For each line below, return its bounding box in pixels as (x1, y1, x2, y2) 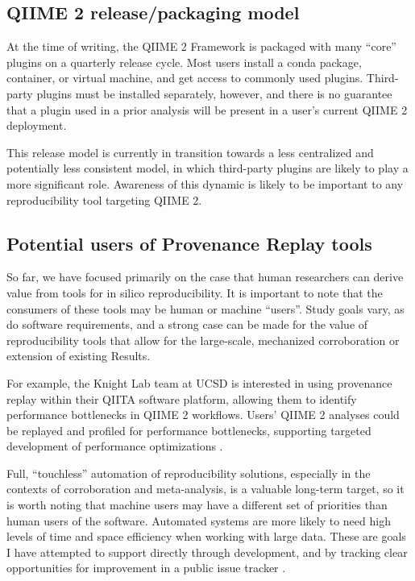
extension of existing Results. (6, 347, 151, 364)
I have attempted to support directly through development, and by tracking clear (6, 543, 408, 560)
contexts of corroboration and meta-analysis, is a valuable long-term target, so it (6, 480, 405, 497)
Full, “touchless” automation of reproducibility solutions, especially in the (6, 464, 371, 481)
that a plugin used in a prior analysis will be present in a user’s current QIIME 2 (6, 101, 408, 118)
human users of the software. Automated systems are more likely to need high (6, 512, 391, 529)
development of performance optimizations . (6, 438, 223, 454)
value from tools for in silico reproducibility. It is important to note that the (6, 284, 383, 301)
